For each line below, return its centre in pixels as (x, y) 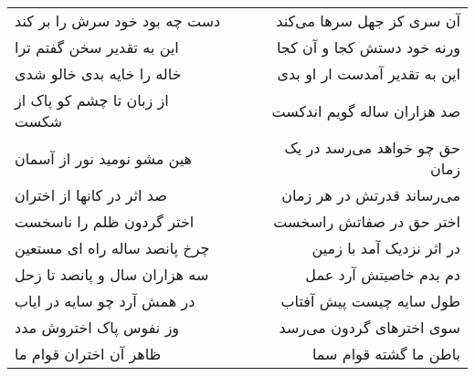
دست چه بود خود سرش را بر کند (118, 21)
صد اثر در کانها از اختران (91, 195)
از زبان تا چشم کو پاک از (92, 100)
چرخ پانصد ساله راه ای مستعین (112, 248)
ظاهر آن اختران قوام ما (88, 354)
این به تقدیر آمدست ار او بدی (369, 73)
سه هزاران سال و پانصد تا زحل (112, 274)
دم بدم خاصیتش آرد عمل (383, 274)
